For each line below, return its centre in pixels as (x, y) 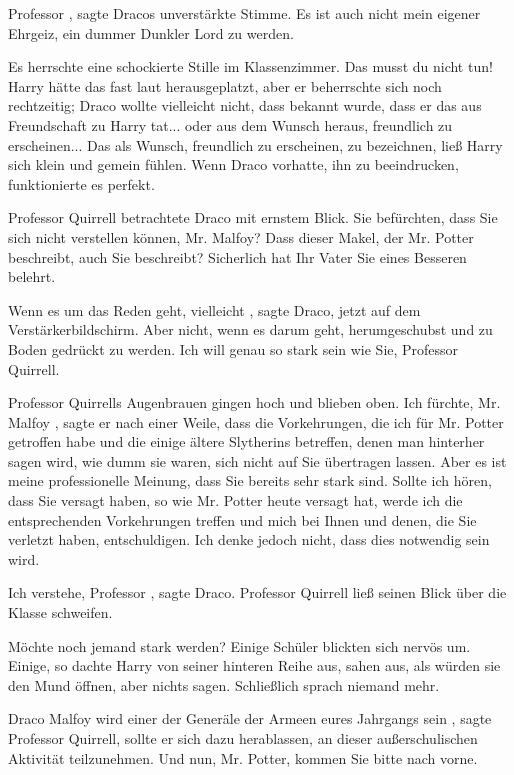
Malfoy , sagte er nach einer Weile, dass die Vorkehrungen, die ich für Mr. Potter (256, 421)
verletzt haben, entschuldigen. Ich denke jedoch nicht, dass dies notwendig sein (249, 539)
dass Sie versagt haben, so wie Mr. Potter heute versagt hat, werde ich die (235, 500)
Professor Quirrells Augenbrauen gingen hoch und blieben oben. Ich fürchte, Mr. (254, 402)
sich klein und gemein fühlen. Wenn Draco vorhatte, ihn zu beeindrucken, (233, 164)
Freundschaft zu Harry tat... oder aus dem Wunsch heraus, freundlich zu (230, 124)
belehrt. (32, 276)
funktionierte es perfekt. (81, 183)
